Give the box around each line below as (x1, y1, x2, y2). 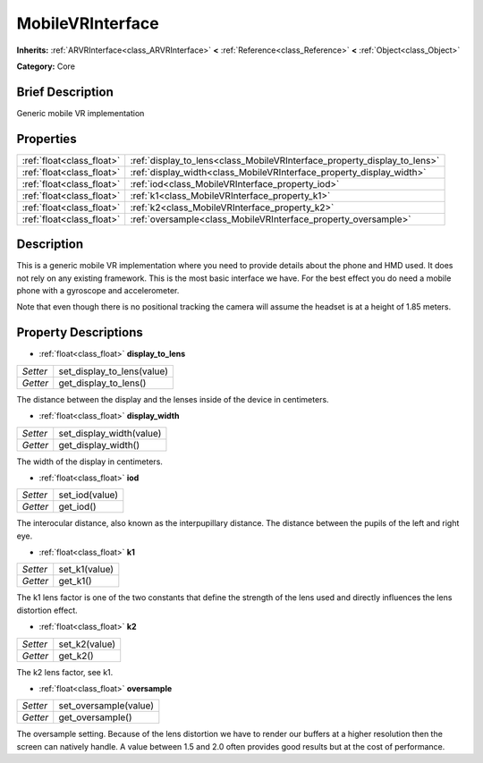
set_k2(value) (58, 638, 116, 650)
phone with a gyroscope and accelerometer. (16, 285, 180, 296)
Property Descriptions (16, 325, 143, 340)
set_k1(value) (58, 564, 114, 576)
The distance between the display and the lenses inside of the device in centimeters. (16, 394, 330, 404)
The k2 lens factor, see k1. (16, 666, 114, 677)
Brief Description (16, 84, 114, 99)
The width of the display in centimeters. (16, 456, 163, 467)
